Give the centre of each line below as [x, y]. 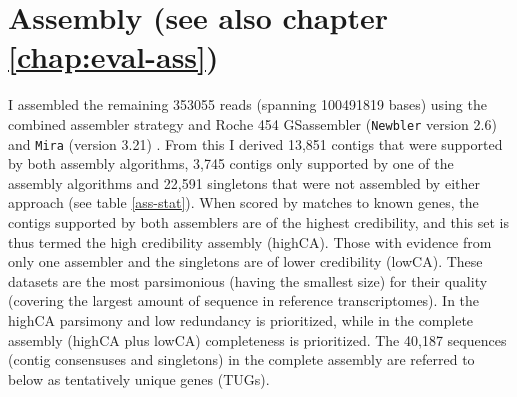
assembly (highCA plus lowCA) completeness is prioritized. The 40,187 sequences [257, 339]
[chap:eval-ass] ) [113, 56]
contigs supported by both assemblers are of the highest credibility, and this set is [258, 222]
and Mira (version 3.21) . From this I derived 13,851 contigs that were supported [255, 143]
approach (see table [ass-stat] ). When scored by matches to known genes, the [243, 202]
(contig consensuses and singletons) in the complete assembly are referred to [241, 359]
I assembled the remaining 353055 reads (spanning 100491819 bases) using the [247, 104]
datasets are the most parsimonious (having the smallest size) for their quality [248, 280]
